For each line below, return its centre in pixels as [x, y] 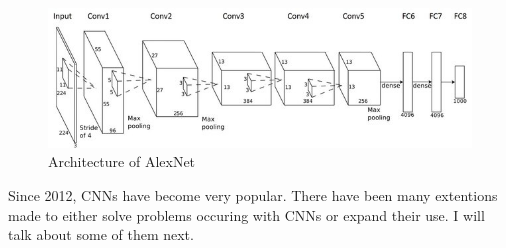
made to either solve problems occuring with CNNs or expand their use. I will [246, 214]
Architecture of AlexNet [122, 161]
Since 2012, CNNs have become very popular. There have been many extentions [253, 194]
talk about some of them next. [101, 234]
